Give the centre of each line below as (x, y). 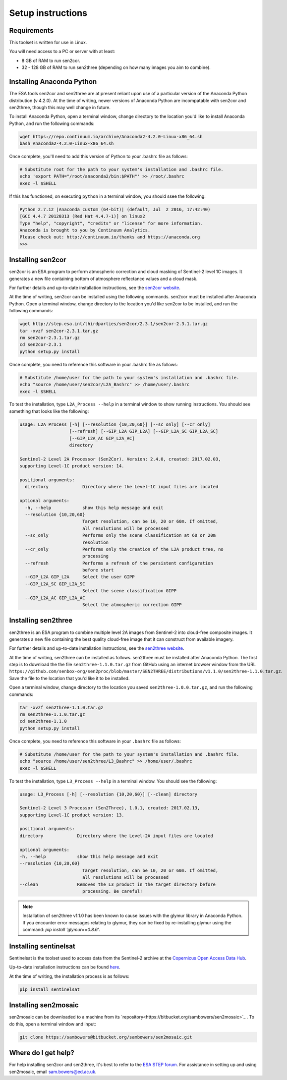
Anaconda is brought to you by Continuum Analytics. (85, 230)
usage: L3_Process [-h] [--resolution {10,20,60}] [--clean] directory (109, 794)
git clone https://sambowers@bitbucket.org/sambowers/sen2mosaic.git (106, 1037)
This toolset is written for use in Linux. (48, 43)
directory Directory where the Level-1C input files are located (122, 487)
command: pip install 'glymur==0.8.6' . (61, 930)
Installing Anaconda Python (53, 82)
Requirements (31, 30)
